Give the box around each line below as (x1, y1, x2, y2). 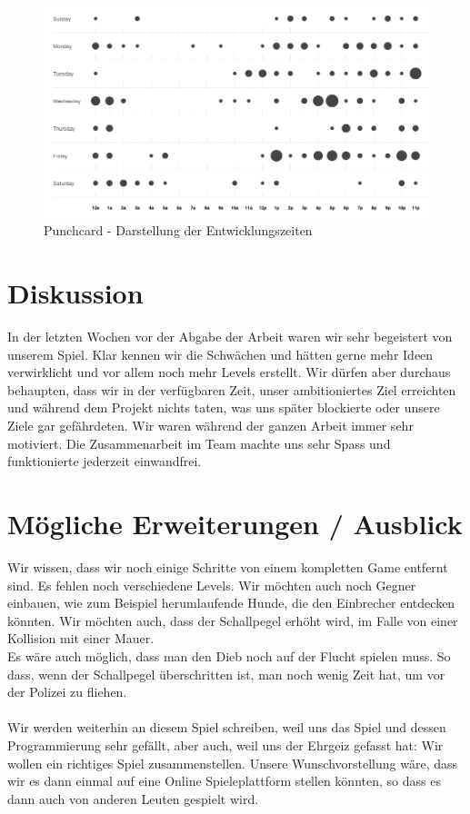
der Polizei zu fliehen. (7, 682, 127, 701)
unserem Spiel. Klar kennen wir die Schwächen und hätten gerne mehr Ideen (7, 344, 434, 363)
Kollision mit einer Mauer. (7, 629, 155, 648)
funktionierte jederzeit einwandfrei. (7, 452, 202, 471)
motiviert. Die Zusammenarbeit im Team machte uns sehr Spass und (7, 433, 391, 452)
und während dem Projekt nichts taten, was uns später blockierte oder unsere (7, 398, 440, 417)
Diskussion (7, 274, 144, 312)
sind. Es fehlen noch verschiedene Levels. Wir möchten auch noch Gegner (7, 575, 416, 594)
